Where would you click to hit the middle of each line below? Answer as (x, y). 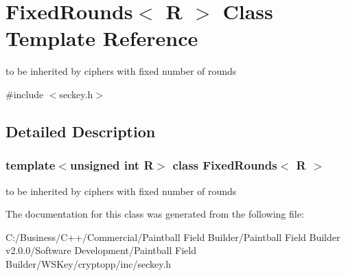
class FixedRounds (225, 165)
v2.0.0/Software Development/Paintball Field (101, 250)
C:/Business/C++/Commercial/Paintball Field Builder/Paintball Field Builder (173, 237)
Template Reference (102, 38)
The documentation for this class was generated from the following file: (155, 214)
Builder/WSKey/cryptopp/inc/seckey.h (89, 263)
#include (25, 94)
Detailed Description (81, 131)
